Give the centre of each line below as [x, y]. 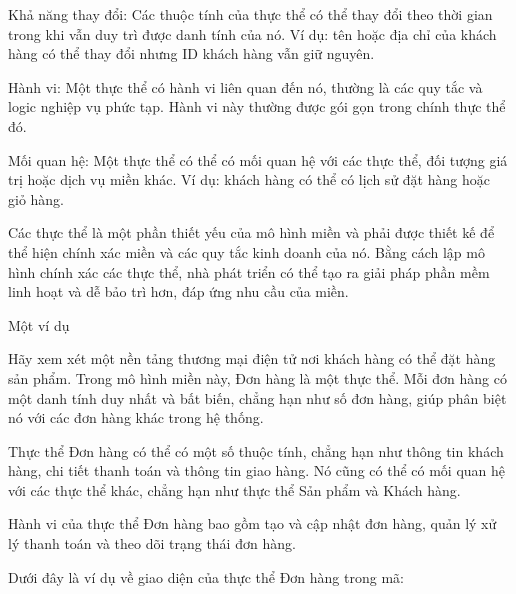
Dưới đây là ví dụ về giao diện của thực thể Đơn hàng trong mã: [206, 576]
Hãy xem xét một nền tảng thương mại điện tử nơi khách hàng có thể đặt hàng [252, 358]
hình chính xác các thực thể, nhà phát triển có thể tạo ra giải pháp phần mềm [249, 271]
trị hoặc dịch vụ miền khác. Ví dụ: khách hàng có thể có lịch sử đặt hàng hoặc [249, 179]
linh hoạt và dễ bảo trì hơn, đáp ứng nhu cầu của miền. [178, 291]
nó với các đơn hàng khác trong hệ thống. [136, 417]
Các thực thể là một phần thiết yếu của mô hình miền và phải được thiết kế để [251, 232]
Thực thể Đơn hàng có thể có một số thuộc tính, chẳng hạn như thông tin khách [256, 450]
